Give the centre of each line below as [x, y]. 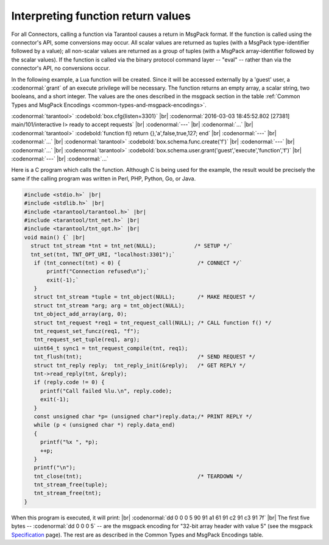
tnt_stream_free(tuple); [71, 485]
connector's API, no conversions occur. [61, 68]
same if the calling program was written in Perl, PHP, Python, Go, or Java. [104, 178]
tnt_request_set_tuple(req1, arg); [87, 340]
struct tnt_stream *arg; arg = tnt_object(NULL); [109, 305]
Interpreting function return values [101, 16]
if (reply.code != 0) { [69, 382]
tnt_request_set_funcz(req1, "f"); [87, 331]
